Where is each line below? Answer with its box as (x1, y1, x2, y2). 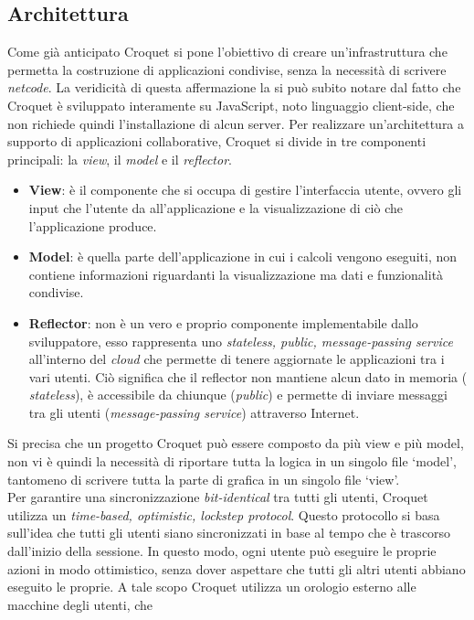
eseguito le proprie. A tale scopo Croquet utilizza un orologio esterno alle (7, 577, 416, 596)
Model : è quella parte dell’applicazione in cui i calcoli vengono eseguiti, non (28, 247, 457, 266)
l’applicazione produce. (28, 216, 157, 235)
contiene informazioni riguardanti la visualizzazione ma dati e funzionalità (28, 264, 444, 283)
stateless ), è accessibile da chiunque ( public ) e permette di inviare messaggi (28, 385, 448, 404)
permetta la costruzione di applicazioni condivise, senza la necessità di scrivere (7, 59, 447, 79)
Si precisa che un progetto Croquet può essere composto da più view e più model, (7, 433, 464, 453)
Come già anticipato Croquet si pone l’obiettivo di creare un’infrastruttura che (7, 42, 448, 61)
